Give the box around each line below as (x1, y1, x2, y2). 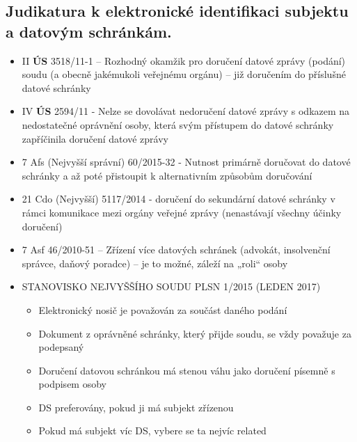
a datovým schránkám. (6, 20, 172, 42)
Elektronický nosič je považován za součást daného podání (38, 302, 287, 317)
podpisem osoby (38, 377, 106, 391)
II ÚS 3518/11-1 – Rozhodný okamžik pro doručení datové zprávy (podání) (22, 53, 346, 68)
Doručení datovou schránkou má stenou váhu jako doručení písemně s (38, 363, 335, 377)
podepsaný (38, 340, 84, 354)
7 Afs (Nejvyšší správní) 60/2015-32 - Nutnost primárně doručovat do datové (22, 155, 351, 169)
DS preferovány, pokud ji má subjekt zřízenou (38, 400, 234, 414)
